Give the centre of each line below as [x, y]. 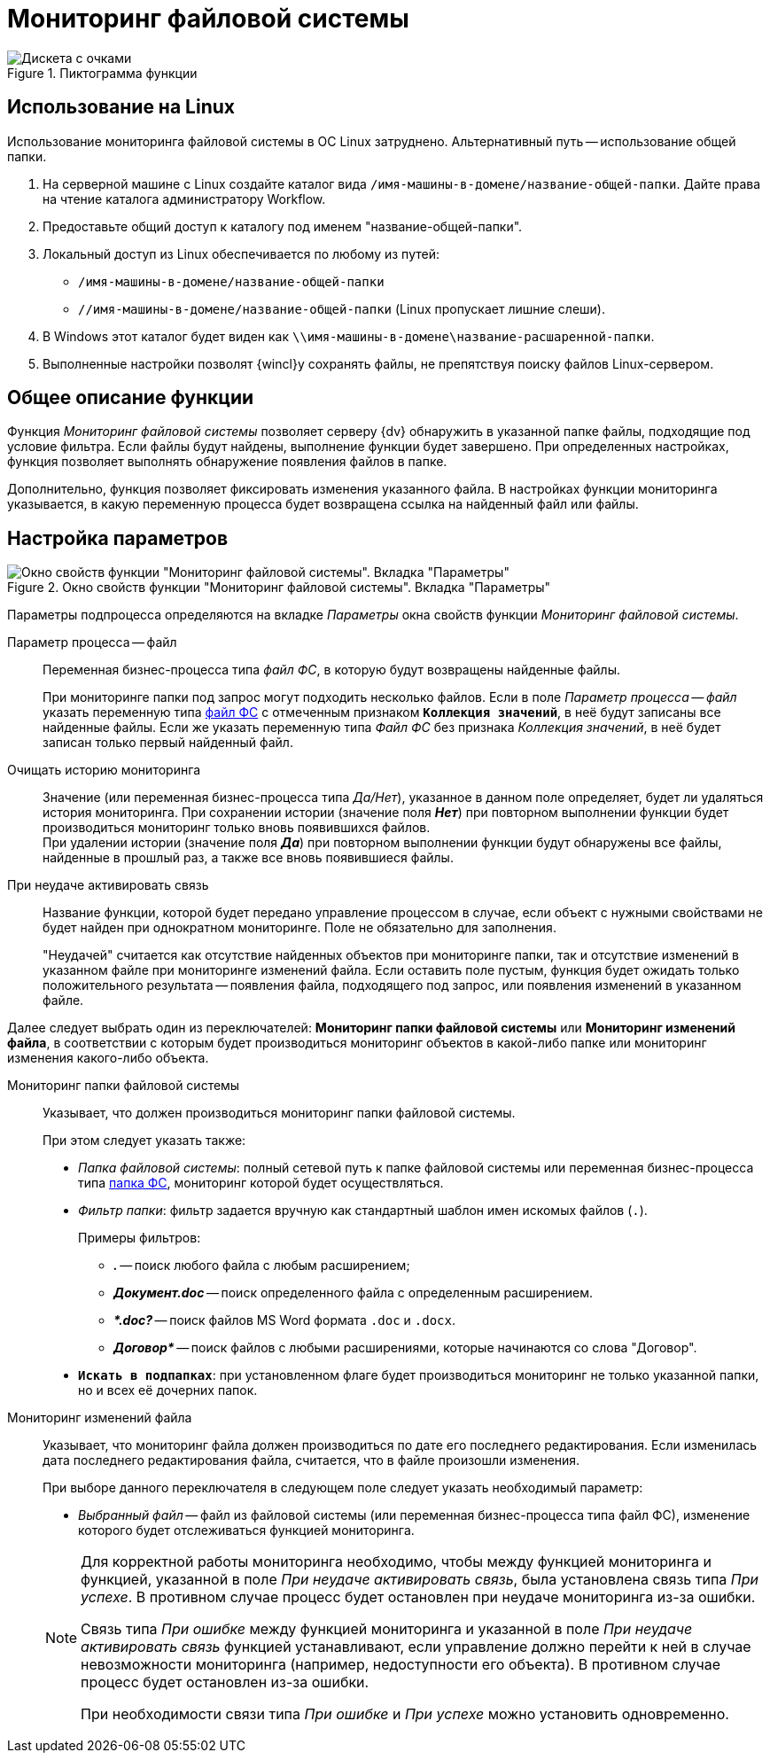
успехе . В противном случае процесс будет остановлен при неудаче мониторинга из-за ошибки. [418, 1597]
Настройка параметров [118, 538]
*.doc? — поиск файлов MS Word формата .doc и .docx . [284, 1320]
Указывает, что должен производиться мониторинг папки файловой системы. [279, 1113]
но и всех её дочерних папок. [168, 1390]
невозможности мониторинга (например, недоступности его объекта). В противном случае [401, 1665]
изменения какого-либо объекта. [108, 1058]
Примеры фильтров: [140, 1238]
